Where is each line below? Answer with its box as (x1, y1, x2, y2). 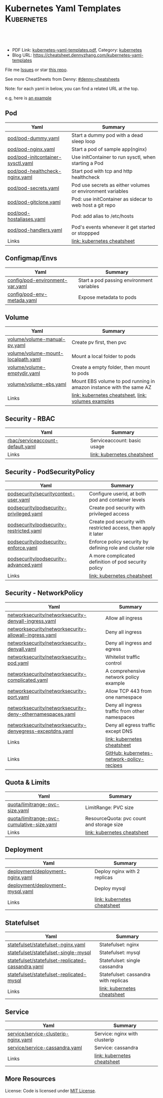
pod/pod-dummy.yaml (7, 135, 60, 142)
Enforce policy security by (89, 539, 149, 545)
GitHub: (105, 750, 123, 756)
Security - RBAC (5, 414, 55, 423)
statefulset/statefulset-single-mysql (7, 949, 91, 956)
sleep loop (71, 138, 96, 144)
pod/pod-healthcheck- (7, 167, 62, 174)
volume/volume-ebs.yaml (7, 381, 66, 388)
